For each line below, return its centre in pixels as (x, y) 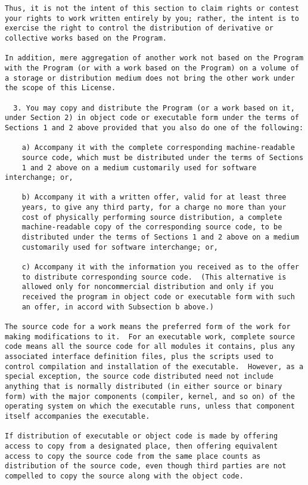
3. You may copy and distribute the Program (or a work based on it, (154, 108)
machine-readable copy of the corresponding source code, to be (152, 227)
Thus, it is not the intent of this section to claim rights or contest (152, 8)
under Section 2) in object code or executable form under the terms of (152, 118)
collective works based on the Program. (86, 38)
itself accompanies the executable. (77, 416)
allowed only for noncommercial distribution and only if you (148, 287)
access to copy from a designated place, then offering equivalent (141, 446)
